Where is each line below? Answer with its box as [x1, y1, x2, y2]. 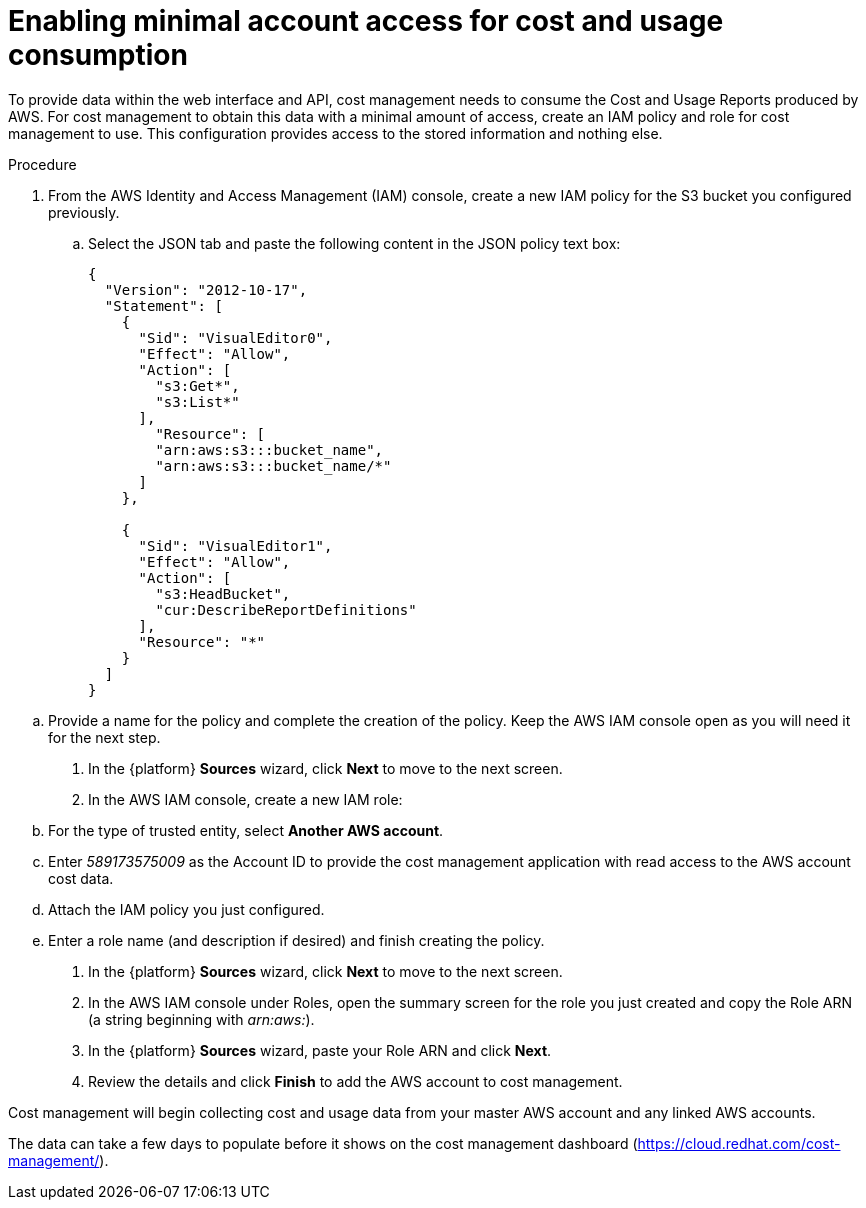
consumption [8, 38, 188, 72]
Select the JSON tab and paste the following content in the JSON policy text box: [88, 234, 621, 252]
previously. [48, 203, 120, 221]
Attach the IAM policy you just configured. [48, 900, 325, 918]
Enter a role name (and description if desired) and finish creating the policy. [48, 931, 545, 949]
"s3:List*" [155, 393, 240, 410]
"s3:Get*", [155, 377, 240, 394]
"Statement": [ [104, 297, 223, 314]
